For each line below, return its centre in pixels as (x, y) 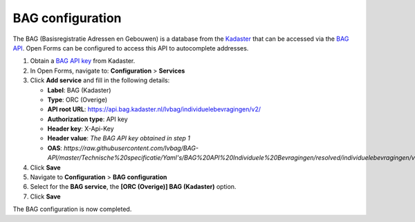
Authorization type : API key (87, 119)
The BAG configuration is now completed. (72, 209)
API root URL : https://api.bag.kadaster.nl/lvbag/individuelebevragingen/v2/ (154, 109)
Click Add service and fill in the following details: (100, 80)
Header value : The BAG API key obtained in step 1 (119, 138)
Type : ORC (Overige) (77, 100)
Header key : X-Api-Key (81, 129)
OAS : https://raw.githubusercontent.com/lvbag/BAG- (123, 148)
